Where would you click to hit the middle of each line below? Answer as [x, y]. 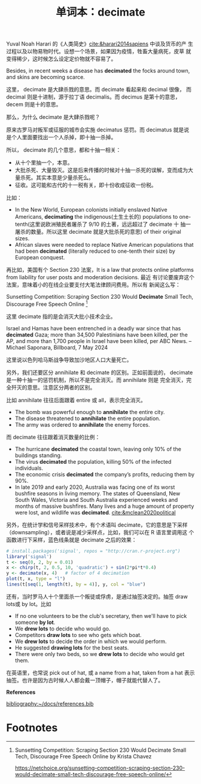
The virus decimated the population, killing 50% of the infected [93, 461]
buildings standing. [38, 455]
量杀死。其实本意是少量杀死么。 [54, 177]
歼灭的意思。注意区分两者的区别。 [53, 387]
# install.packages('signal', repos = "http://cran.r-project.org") [93, 551]
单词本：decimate [100, 12]
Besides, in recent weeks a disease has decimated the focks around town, [98, 71]
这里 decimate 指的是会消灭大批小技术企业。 [61, 316]
